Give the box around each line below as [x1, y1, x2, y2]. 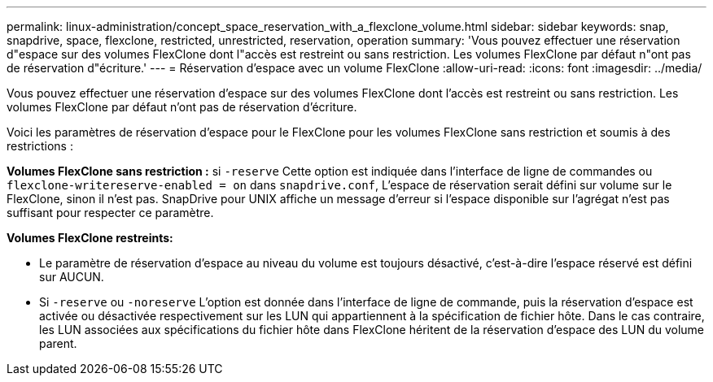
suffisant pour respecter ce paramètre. [7, 206, 214, 219]
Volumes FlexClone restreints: [7, 231, 173, 245]
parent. [39, 336, 77, 350]
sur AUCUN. [39, 270, 104, 284]
